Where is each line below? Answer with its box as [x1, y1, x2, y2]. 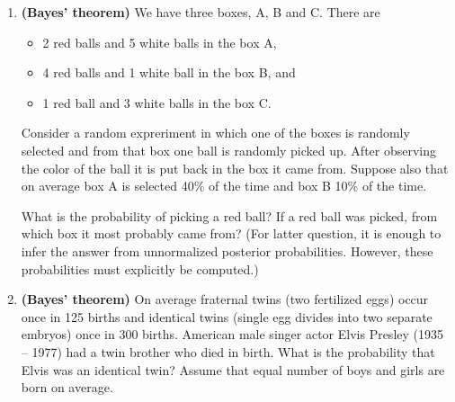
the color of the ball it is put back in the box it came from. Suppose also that [21, 158, 449, 177]
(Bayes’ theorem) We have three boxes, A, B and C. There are [21, 3, 380, 21]
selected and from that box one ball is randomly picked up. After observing [21, 140, 437, 159]
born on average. [21, 378, 113, 397]
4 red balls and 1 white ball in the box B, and [42, 63, 296, 82]
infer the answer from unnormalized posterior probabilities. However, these [21, 241, 433, 260]
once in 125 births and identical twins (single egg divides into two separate [21, 307, 433, 326]
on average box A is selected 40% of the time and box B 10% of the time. [21, 176, 427, 195]
